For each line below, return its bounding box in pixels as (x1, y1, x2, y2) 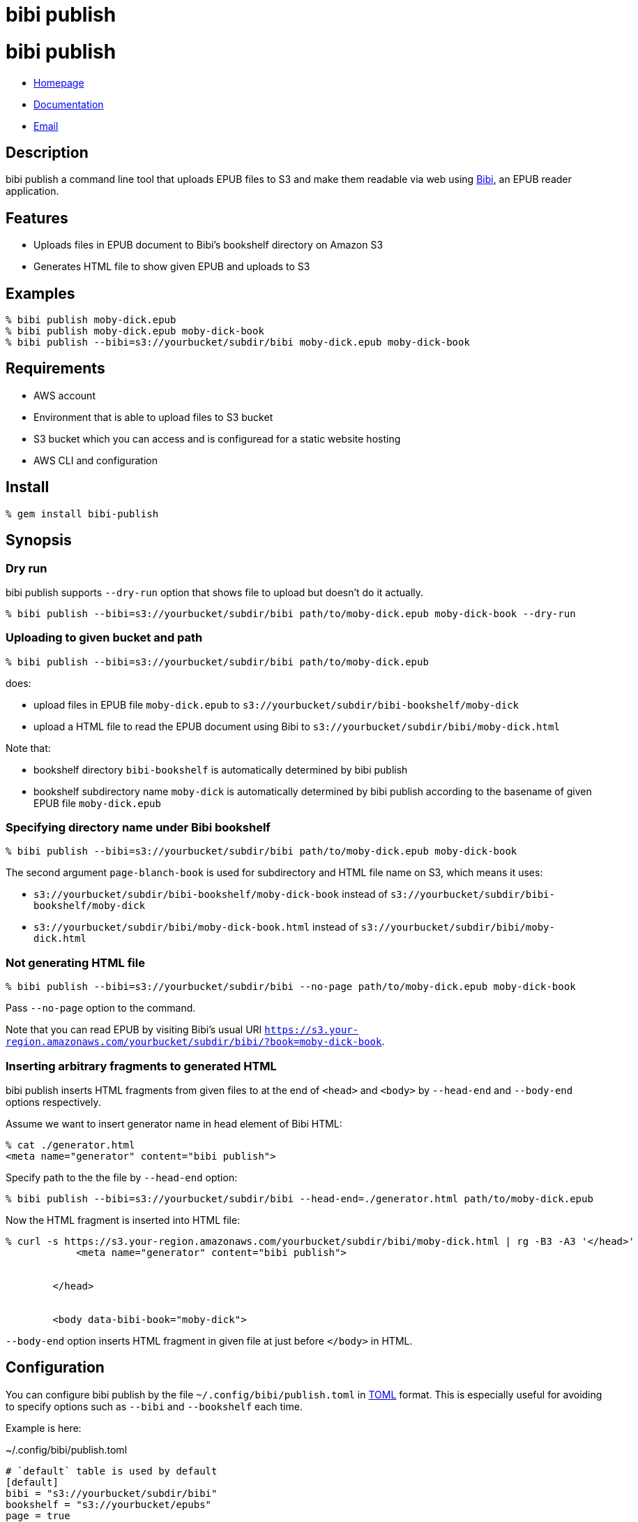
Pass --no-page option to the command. (6, 1002, 196, 1014)
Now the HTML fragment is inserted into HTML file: (6, 1213, 241, 1226)
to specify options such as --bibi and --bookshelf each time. (6, 1400, 303, 1412)
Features (6, 209, 68, 227)
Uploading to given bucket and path (6, 630, 203, 645)
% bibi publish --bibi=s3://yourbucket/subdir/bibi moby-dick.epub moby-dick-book (6, 337, 470, 348)
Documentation (33, 98, 104, 110)
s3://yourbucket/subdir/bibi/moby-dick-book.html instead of (33, 921, 358, 933)
